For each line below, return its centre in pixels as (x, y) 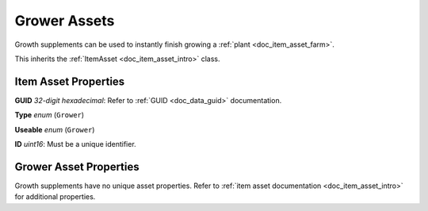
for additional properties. (55, 197)
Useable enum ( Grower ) (55, 129)
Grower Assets (65, 21)
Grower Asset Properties (77, 167)
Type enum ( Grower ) (50, 115)
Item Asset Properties (70, 81)
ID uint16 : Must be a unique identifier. (75, 144)
